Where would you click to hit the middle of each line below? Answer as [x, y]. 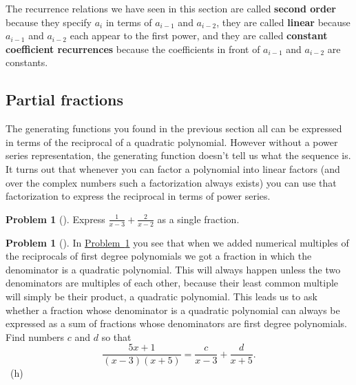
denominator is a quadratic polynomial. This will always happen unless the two [173, 269]
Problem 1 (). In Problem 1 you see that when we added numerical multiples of [177, 242]
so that [116, 336]
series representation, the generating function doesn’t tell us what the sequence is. [178, 155]
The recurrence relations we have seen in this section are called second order [171, 8]
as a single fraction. [198, 219]
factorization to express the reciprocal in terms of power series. [138, 196]
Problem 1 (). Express [55, 219]
